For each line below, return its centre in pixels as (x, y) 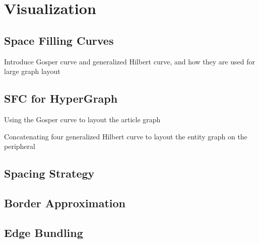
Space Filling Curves (59, 40)
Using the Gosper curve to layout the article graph (82, 119)
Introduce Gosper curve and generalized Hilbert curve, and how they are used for (129, 61)
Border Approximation (65, 202)
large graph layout (32, 71)
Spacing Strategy (49, 173)
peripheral (20, 146)
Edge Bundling (44, 232)
